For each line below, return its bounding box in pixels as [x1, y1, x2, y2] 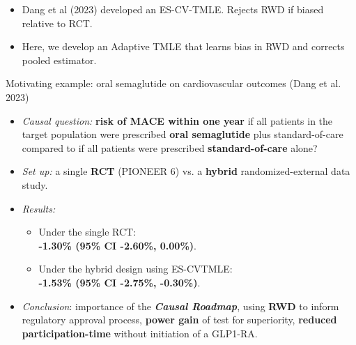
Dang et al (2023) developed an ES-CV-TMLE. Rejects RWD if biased [22, 2, 324, 16]
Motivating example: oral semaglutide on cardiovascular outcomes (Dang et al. [6, 76, 341, 91]
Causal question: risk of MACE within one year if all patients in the [22, 113, 333, 128]
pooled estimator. [22, 52, 97, 67]
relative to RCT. [22, 15, 93, 30]
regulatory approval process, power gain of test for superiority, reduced [22, 312, 337, 327]
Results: [22, 201, 56, 215]
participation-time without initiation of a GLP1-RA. [22, 325, 258, 340]
